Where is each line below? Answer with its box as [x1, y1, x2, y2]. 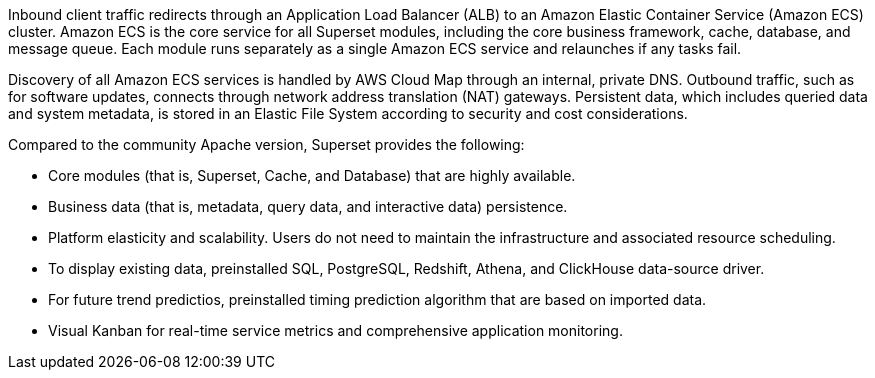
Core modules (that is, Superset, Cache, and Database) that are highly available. [48, 167, 576, 184]
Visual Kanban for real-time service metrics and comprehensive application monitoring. [48, 322, 623, 339]
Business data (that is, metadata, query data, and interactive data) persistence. [48, 198, 568, 215]
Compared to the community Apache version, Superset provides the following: [8, 136, 525, 153]
